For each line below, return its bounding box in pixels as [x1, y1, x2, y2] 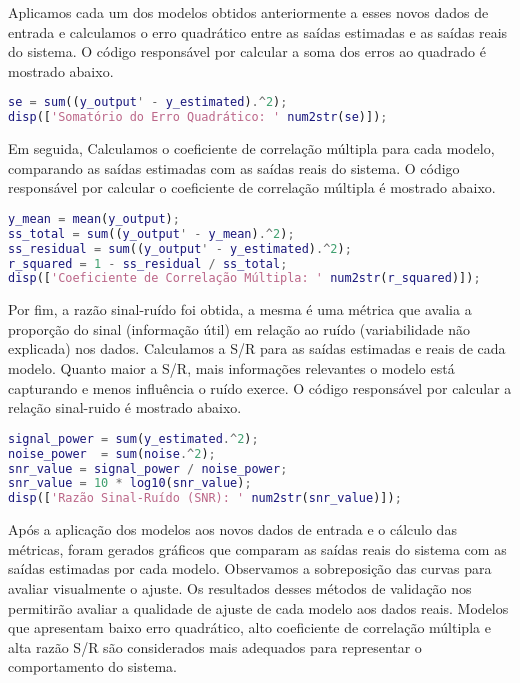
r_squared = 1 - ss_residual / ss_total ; [8, 256, 288, 271]
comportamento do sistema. [8, 656, 177, 677]
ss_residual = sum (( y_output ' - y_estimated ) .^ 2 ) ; [8, 241, 352, 256]
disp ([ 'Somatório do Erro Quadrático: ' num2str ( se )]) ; [8, 110, 388, 125]
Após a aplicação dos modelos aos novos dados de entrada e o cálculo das [8, 519, 457, 540]
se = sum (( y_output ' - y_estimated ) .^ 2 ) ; [8, 95, 288, 110]
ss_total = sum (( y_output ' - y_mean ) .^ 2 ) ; [8, 226, 295, 241]
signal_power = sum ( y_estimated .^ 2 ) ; [8, 431, 259, 446]
